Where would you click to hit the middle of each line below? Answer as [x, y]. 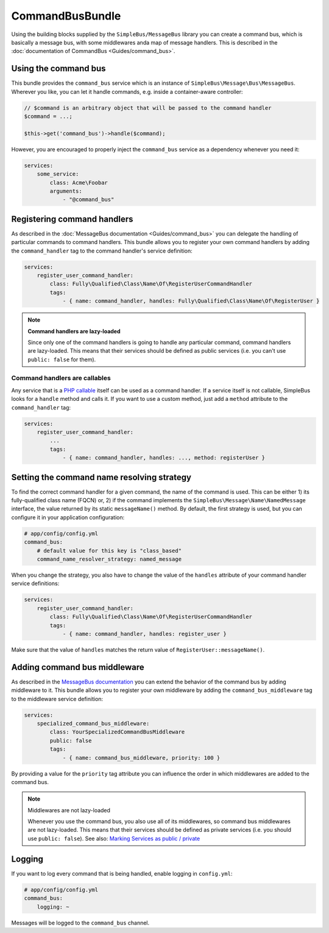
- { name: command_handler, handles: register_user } [144, 634]
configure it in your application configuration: [68, 517]
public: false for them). [62, 359]
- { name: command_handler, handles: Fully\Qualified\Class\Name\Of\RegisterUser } [191, 301]
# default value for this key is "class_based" [109, 550]
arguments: [66, 191]
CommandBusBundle [66, 16]
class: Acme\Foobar [79, 182]
